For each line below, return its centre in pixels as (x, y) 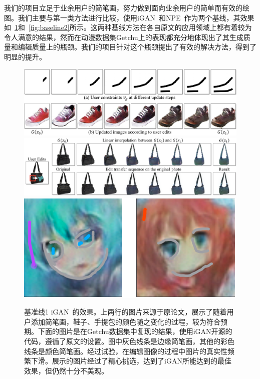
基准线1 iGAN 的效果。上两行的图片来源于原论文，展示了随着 (125, 312)
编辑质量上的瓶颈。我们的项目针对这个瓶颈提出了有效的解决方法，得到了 (137, 47)
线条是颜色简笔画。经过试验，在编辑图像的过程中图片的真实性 (126, 351)
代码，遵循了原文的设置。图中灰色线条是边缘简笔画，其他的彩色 (129, 341)
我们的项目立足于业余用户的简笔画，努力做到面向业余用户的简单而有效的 (123, 7)
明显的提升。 (25, 56)
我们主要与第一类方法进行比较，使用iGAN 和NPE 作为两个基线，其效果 (136, 17)
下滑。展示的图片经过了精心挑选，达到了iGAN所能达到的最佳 (131, 361)
